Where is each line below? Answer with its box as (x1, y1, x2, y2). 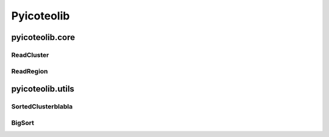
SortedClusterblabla (11, 102, 73, 111)
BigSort (11, 118, 35, 127)
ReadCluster (11, 50, 49, 59)
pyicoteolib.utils (11, 84, 74, 94)
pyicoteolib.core (11, 32, 76, 42)
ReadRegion (11, 67, 48, 75)
